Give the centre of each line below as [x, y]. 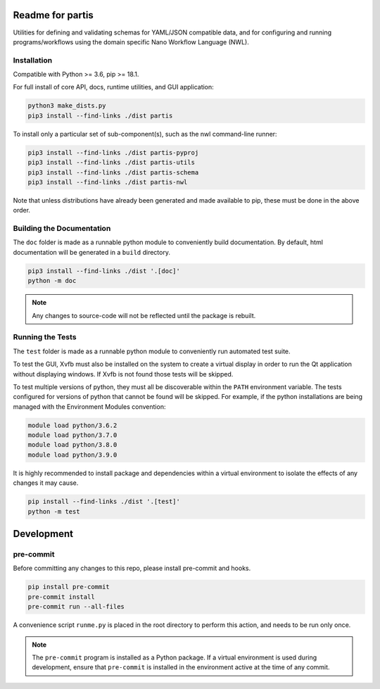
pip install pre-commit [69, 587]
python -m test [54, 511]
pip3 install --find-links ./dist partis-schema [113, 172]
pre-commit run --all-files [76, 607]
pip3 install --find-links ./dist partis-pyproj [113, 152]
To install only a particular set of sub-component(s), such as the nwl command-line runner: [145, 134]
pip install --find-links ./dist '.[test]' [104, 502]
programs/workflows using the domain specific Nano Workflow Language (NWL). [131, 42]
